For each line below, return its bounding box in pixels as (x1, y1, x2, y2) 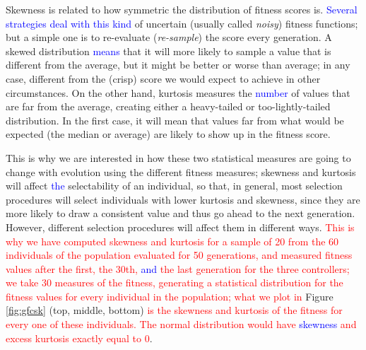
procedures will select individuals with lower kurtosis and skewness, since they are (6, 192, 360, 206)
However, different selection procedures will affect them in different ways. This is (6, 219, 355, 234)
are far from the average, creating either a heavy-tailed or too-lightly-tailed (6, 99, 331, 114)
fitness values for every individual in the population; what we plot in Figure (6, 288, 333, 303)
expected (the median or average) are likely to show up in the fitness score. (6, 127, 331, 141)
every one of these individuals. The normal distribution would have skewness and (6, 317, 357, 332)
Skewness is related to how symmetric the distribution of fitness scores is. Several (6, 2, 358, 16)
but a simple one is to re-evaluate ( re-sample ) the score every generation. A (6, 30, 332, 45)
